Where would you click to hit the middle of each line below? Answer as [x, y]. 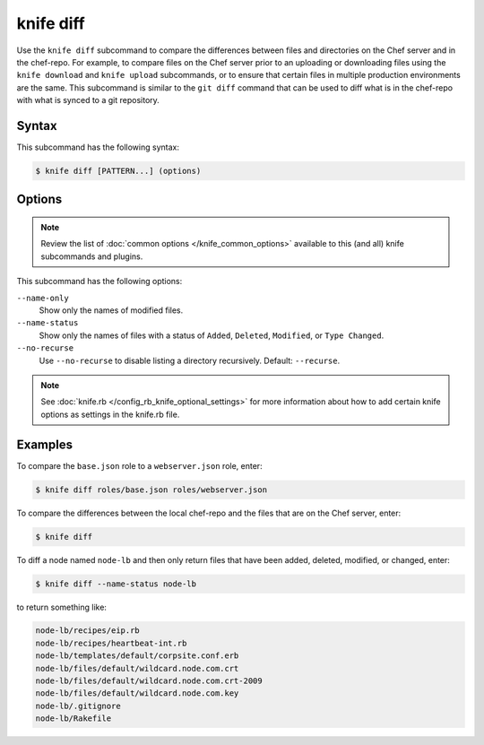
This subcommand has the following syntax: [98, 147]
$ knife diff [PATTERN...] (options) [118, 171]
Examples [45, 444]
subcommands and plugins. [92, 256]
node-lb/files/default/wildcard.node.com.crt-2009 [149, 681]
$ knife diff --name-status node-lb [116, 584]
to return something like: [62, 607]
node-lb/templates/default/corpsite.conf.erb [137, 656]
